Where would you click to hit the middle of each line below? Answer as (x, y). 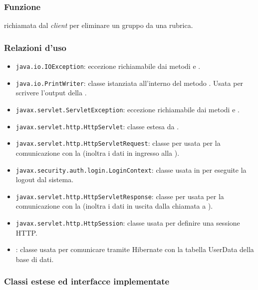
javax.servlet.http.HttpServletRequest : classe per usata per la (118, 143)
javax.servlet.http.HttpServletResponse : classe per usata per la (120, 196)
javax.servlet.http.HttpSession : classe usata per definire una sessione (128, 223)
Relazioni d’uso (35, 47)
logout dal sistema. (45, 179)
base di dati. (35, 259)
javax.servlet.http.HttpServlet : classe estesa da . (97, 126)
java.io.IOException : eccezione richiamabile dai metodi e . (108, 66)
